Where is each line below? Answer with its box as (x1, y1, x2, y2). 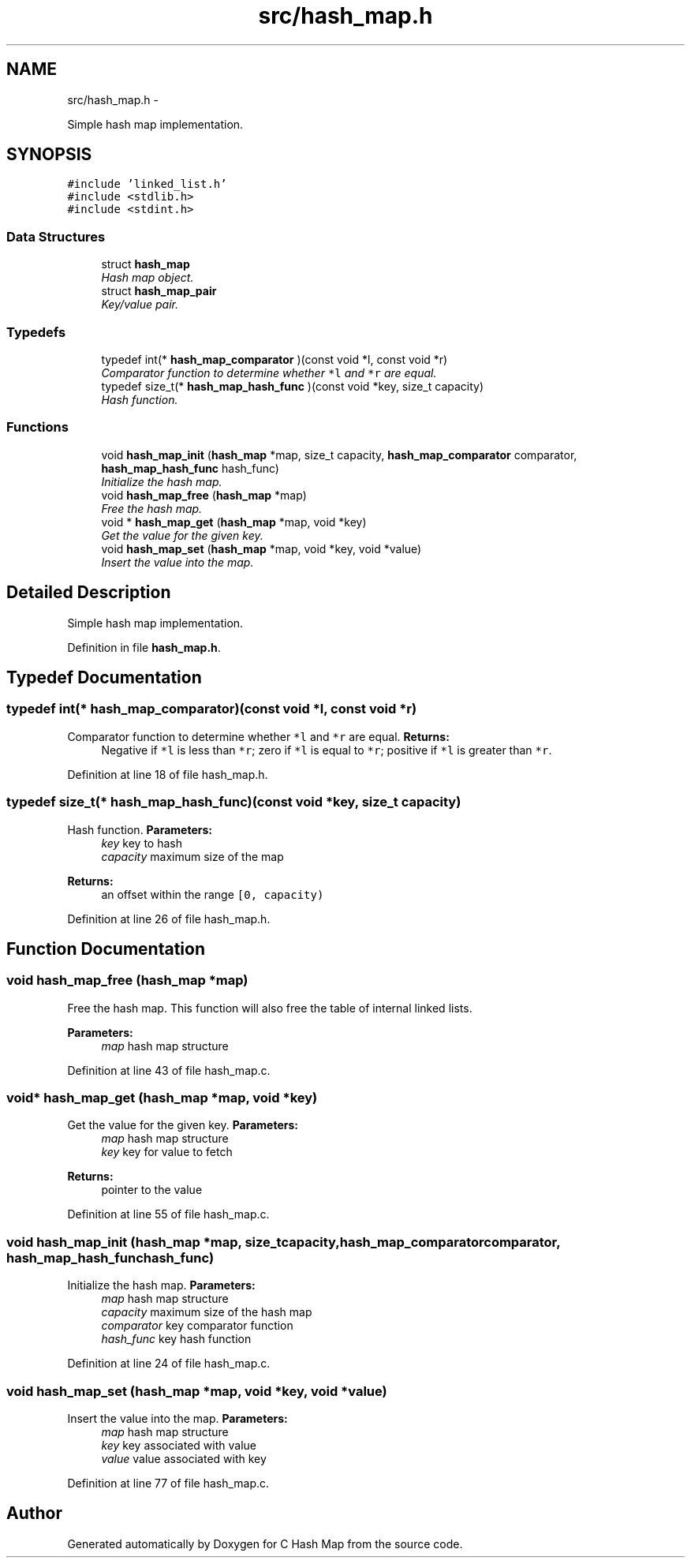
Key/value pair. (101, 297, 179, 312)
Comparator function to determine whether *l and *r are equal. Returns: (67, 729, 450, 743)
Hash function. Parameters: (67, 822, 212, 836)
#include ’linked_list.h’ (67, 178, 227, 191)
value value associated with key (101, 1451, 267, 1465)
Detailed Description (6, 582, 171, 603)
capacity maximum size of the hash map (101, 1305, 312, 1319)
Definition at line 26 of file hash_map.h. (67, 911, 271, 926)
